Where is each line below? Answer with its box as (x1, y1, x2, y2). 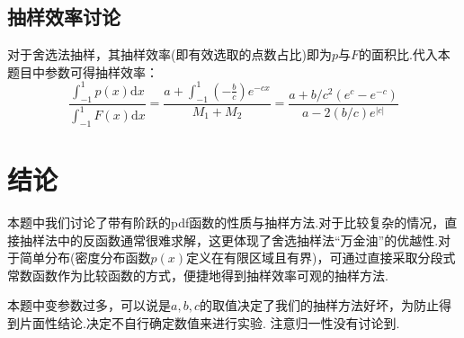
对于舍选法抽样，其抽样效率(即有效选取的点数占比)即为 (7, 45, 332, 64)
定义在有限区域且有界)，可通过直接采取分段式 (185, 248, 456, 267)
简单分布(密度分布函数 (19, 248, 151, 267)
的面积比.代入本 (358, 45, 451, 64)
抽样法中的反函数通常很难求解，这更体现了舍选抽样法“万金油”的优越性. (19, 230, 439, 249)
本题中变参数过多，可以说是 (7, 296, 171, 315)
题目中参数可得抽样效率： (7, 62, 158, 81)
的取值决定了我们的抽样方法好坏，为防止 (199, 296, 439, 315)
